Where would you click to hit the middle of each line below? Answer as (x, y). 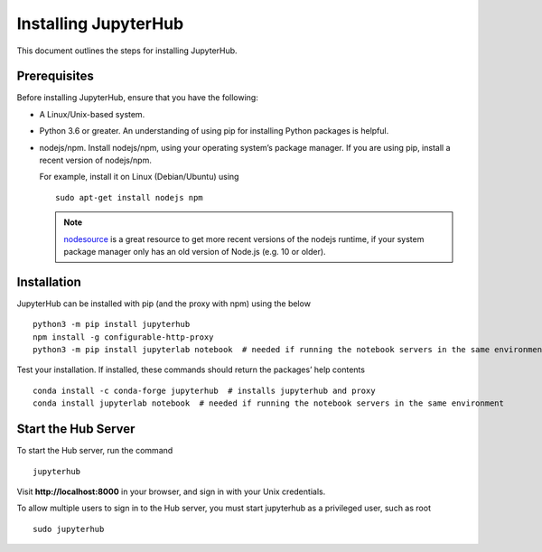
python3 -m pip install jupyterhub (112, 324)
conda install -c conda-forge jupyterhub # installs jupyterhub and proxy (204, 390)
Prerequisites (55, 76)
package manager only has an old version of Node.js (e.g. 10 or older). (195, 251)
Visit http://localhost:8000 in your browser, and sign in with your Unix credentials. (171, 491)
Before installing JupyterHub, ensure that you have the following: (138, 98)
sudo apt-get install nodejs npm (129, 197)
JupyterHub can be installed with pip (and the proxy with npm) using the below (164, 304)
